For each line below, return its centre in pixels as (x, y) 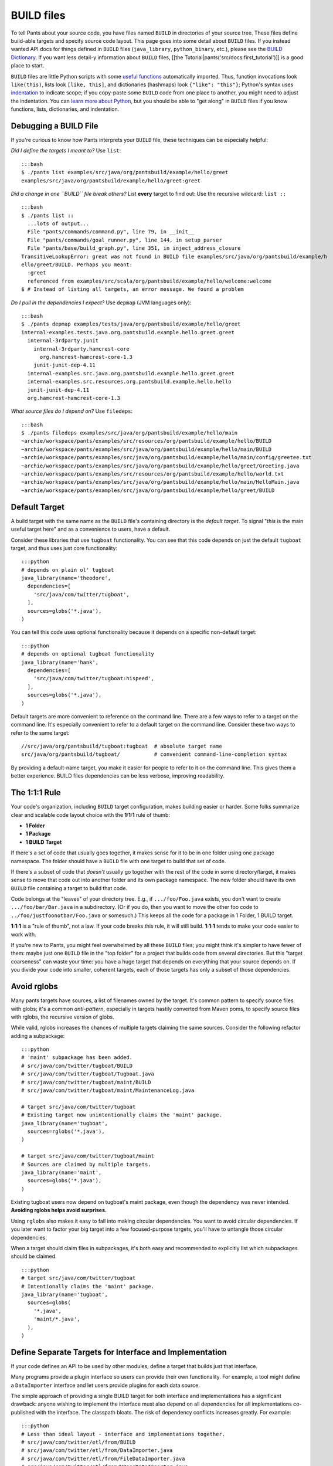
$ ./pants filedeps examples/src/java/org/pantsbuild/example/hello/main (130, 433)
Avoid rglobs (35, 987)
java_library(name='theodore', (66, 578)
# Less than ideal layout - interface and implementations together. (123, 1434)
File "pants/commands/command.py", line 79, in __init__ (111, 232)
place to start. (28, 66)
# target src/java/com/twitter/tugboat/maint (88, 1156)
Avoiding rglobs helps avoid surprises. (59, 1210)
